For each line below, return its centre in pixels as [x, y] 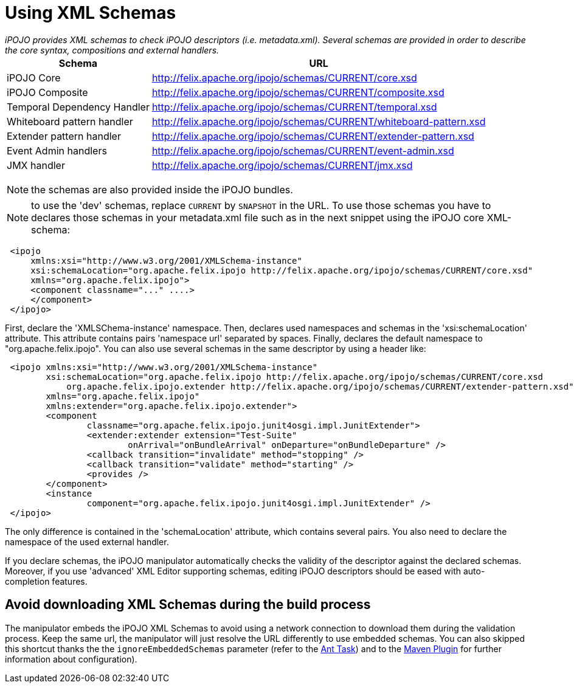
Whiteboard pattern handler [70, 121]
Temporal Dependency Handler [78, 107]
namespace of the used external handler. [87, 542]
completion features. [46, 581]
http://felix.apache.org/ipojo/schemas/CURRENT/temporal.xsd [294, 107]
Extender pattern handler [64, 136]
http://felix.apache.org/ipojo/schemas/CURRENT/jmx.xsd [282, 165]
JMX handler [36, 165]
